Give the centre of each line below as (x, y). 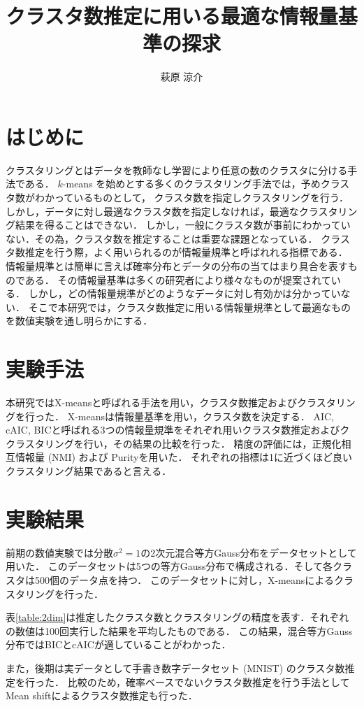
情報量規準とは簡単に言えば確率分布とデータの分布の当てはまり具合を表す (177, 266)
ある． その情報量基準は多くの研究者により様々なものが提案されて (178, 279)
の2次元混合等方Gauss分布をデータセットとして (249, 552)
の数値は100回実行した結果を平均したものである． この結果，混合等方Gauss (179, 630)
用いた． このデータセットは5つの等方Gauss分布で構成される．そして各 (169, 566)
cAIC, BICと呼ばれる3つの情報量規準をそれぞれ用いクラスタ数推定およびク (178, 430)
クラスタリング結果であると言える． (89, 471)
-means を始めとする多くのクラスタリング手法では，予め (191, 184)
